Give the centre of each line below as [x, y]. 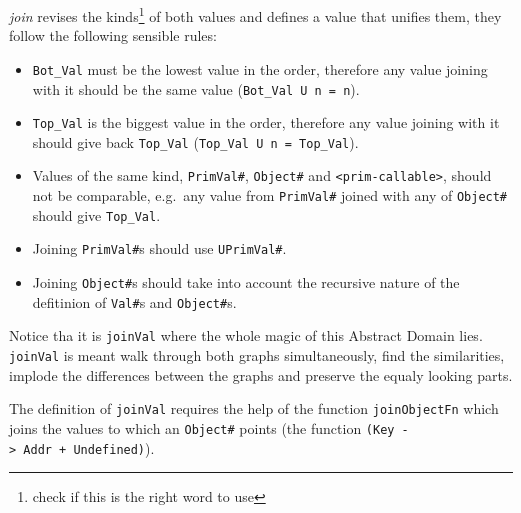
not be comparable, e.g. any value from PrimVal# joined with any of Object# [270, 195]
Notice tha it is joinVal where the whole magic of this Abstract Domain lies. [246, 335]
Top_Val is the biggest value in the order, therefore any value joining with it [266, 122]
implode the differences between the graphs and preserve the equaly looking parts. [261, 374]
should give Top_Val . [96, 214]
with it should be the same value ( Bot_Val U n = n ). [196, 88]
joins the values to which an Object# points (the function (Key [202, 427]
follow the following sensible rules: [113, 35]
